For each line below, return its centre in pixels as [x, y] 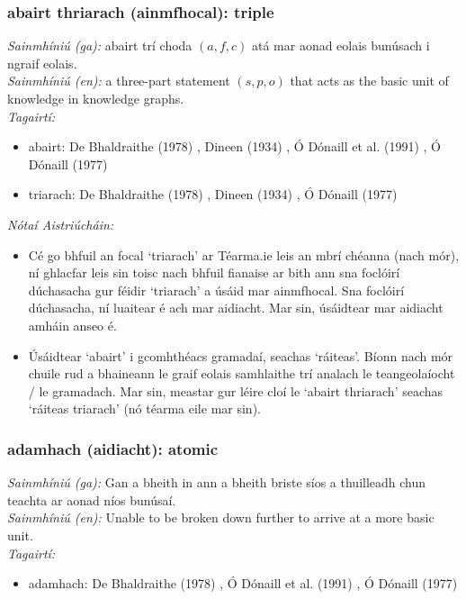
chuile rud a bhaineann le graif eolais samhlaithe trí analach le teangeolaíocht [242, 373]
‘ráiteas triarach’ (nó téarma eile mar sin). [144, 408]
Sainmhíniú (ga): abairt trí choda [100, 45]
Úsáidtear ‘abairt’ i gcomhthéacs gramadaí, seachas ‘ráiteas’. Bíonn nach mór [241, 355]
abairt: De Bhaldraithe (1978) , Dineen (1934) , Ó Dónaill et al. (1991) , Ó [235, 146]
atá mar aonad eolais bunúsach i [341, 45]
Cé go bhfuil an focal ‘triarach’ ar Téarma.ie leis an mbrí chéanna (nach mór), [244, 254]
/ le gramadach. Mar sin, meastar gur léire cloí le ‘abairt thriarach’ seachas [236, 390]
